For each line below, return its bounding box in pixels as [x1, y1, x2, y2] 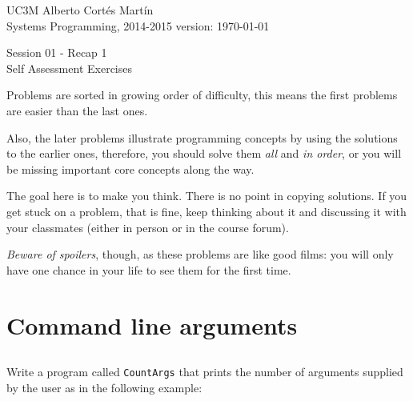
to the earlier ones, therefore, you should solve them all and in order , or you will [6, 145, 402, 162]
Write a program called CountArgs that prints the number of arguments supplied [6, 363, 403, 380]
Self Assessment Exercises [6, 59, 132, 76]
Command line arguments [6, 308, 298, 341]
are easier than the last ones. [6, 102, 148, 118]
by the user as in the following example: [6, 379, 202, 395]
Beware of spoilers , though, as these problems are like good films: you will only [6, 246, 394, 263]
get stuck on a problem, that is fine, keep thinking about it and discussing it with [6, 203, 407, 219]
